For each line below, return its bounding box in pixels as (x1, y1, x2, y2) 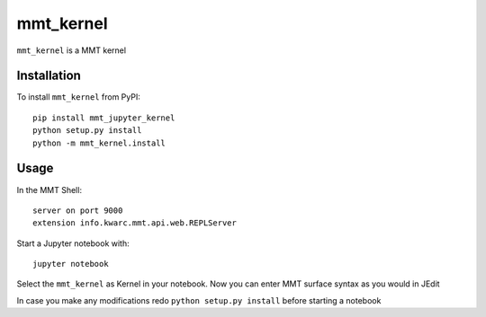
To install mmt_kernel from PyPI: (16, 92, 141, 102)
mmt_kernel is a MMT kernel (16, 45, 126, 56)
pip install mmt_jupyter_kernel (32, 112, 175, 123)
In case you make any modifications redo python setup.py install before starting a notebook (16, 295, 382, 305)
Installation (16, 68, 81, 84)
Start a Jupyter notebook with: (16, 238, 130, 249)
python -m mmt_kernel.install (32, 137, 166, 148)
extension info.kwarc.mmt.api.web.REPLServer (32, 218, 238, 228)
